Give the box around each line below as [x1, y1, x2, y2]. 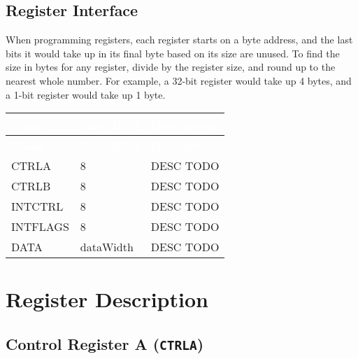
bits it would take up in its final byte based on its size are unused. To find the [6, 45, 340, 60]
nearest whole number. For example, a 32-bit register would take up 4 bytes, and [6, 73, 352, 87]
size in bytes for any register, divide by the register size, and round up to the [6, 59, 336, 74]
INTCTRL [11, 198, 64, 215]
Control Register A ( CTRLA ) [6, 332, 204, 354]
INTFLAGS [11, 218, 69, 235]
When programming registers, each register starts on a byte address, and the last [6, 32, 353, 47]
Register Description [6, 285, 208, 314]
